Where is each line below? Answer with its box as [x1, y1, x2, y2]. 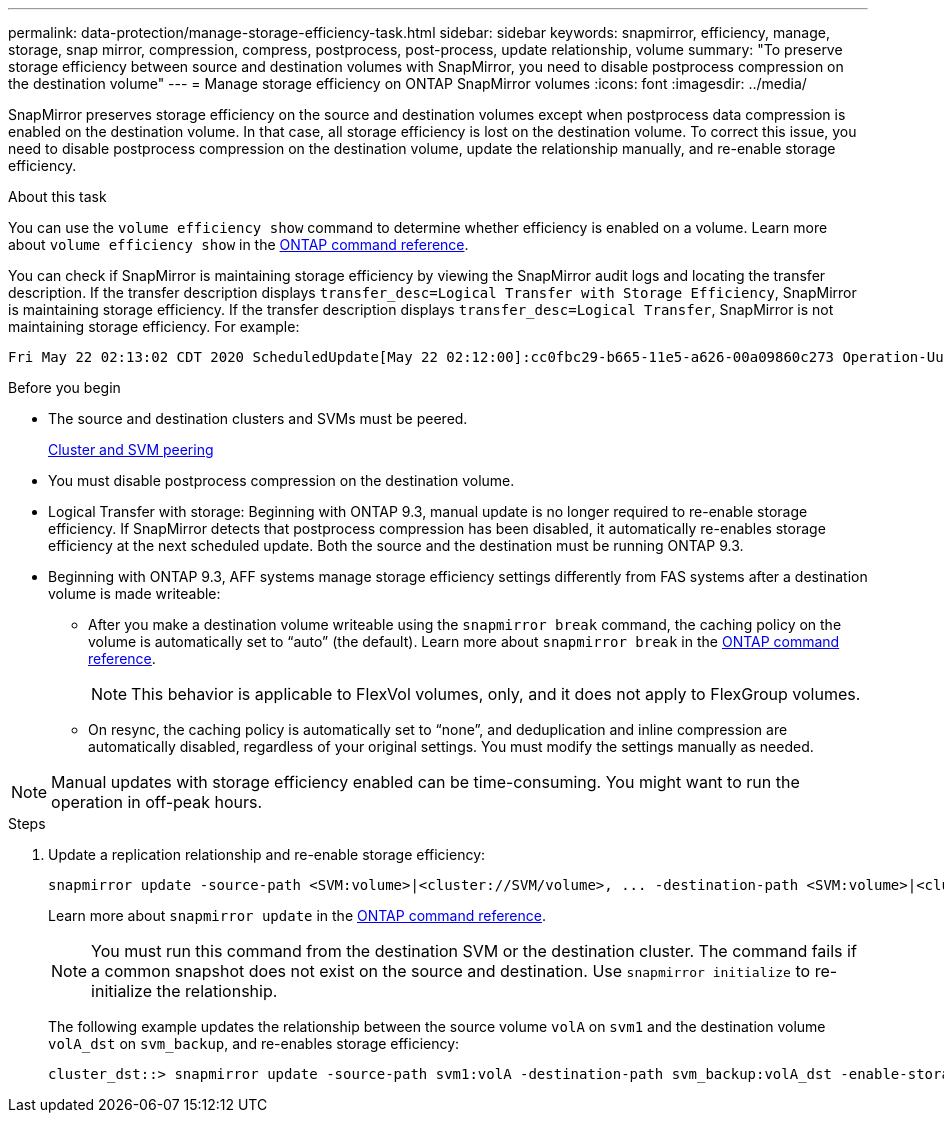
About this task [8, 188, 107, 205]
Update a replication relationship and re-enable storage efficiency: [48, 846, 486, 863]
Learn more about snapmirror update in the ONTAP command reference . [48, 907, 547, 924]
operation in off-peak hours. [51, 792, 263, 812]
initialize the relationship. [91, 981, 278, 1001]
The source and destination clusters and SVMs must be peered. [48, 410, 468, 427]
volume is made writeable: [48, 585, 221, 602]
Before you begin [8, 379, 121, 396]
